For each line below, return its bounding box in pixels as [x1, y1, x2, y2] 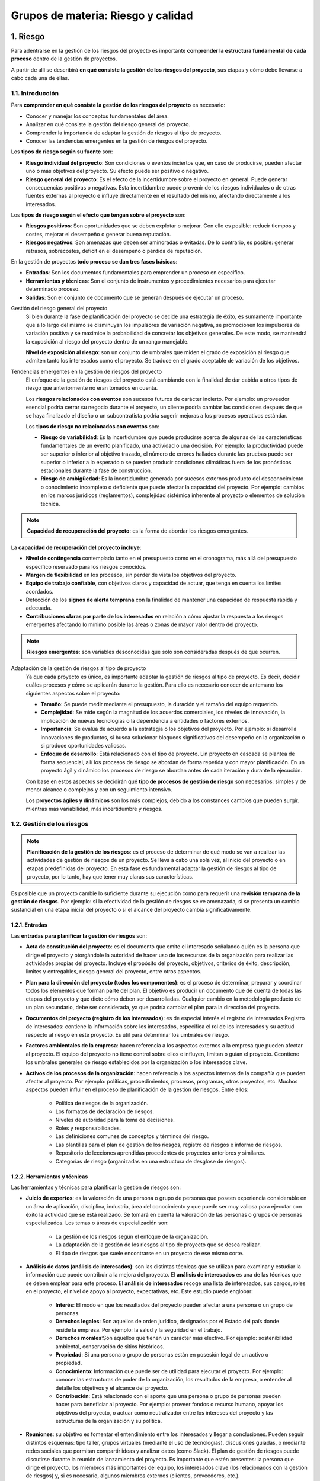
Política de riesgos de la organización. [55, 1099, 149, 1107]
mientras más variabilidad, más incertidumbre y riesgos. [25, 805, 163, 812]
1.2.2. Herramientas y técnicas [11, 1173, 88, 1180]
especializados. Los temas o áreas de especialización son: [25, 1219, 169, 1226]
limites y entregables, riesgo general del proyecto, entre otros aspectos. [25, 968, 201, 975]
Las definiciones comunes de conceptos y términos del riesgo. [55, 1133, 209, 1140]
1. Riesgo [11, 31, 45, 41]
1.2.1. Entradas [11, 921, 47, 928]
